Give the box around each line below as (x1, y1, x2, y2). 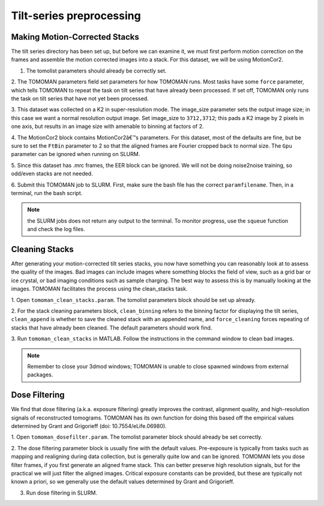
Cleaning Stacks (11, 244, 74, 255)
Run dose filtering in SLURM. (26, 489, 97, 496)
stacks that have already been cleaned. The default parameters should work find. (11, 324, 212, 331)
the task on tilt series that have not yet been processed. (11, 95, 149, 102)
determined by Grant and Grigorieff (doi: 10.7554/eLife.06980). (11, 422, 167, 429)
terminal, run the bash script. (11, 189, 83, 196)
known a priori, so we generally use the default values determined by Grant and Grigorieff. (11, 478, 235, 486)
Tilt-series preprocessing (11, 9, 141, 22)
